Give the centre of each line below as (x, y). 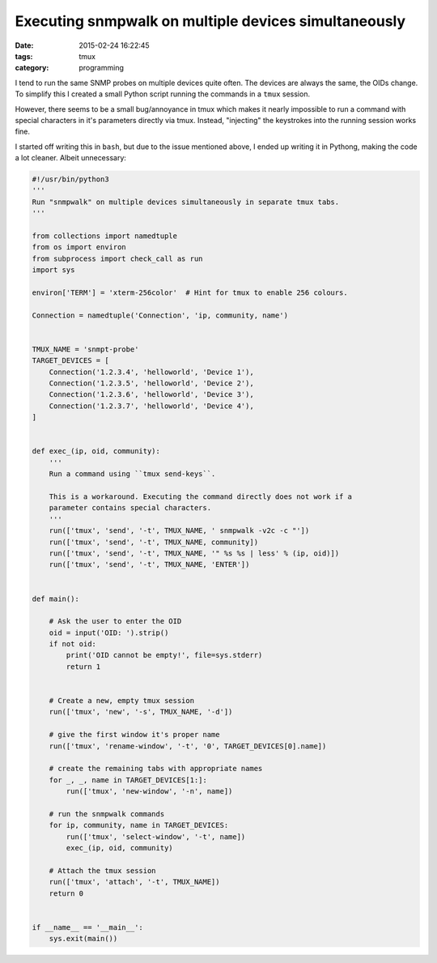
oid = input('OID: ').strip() (109, 633)
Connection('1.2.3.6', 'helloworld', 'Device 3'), (151, 394)
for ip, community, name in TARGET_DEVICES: (139, 825)
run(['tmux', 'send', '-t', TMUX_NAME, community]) (154, 542)
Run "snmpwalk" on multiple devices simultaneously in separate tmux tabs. (186, 202)
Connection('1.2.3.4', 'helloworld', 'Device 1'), (151, 372)
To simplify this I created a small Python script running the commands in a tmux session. (163, 94)
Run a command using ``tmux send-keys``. (132, 474)
